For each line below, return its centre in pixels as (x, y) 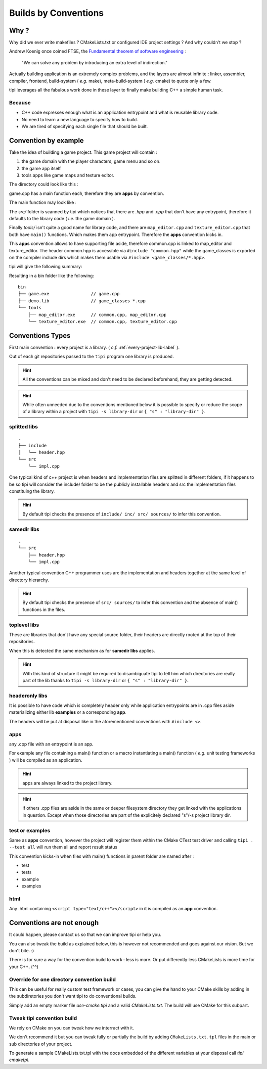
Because (20, 102)
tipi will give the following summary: (46, 267)
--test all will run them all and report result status (63, 847)
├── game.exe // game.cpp (69, 294)
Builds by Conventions (56, 13)
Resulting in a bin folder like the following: (52, 276)
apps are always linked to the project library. (68, 783)
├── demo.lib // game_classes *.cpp (82, 301)
